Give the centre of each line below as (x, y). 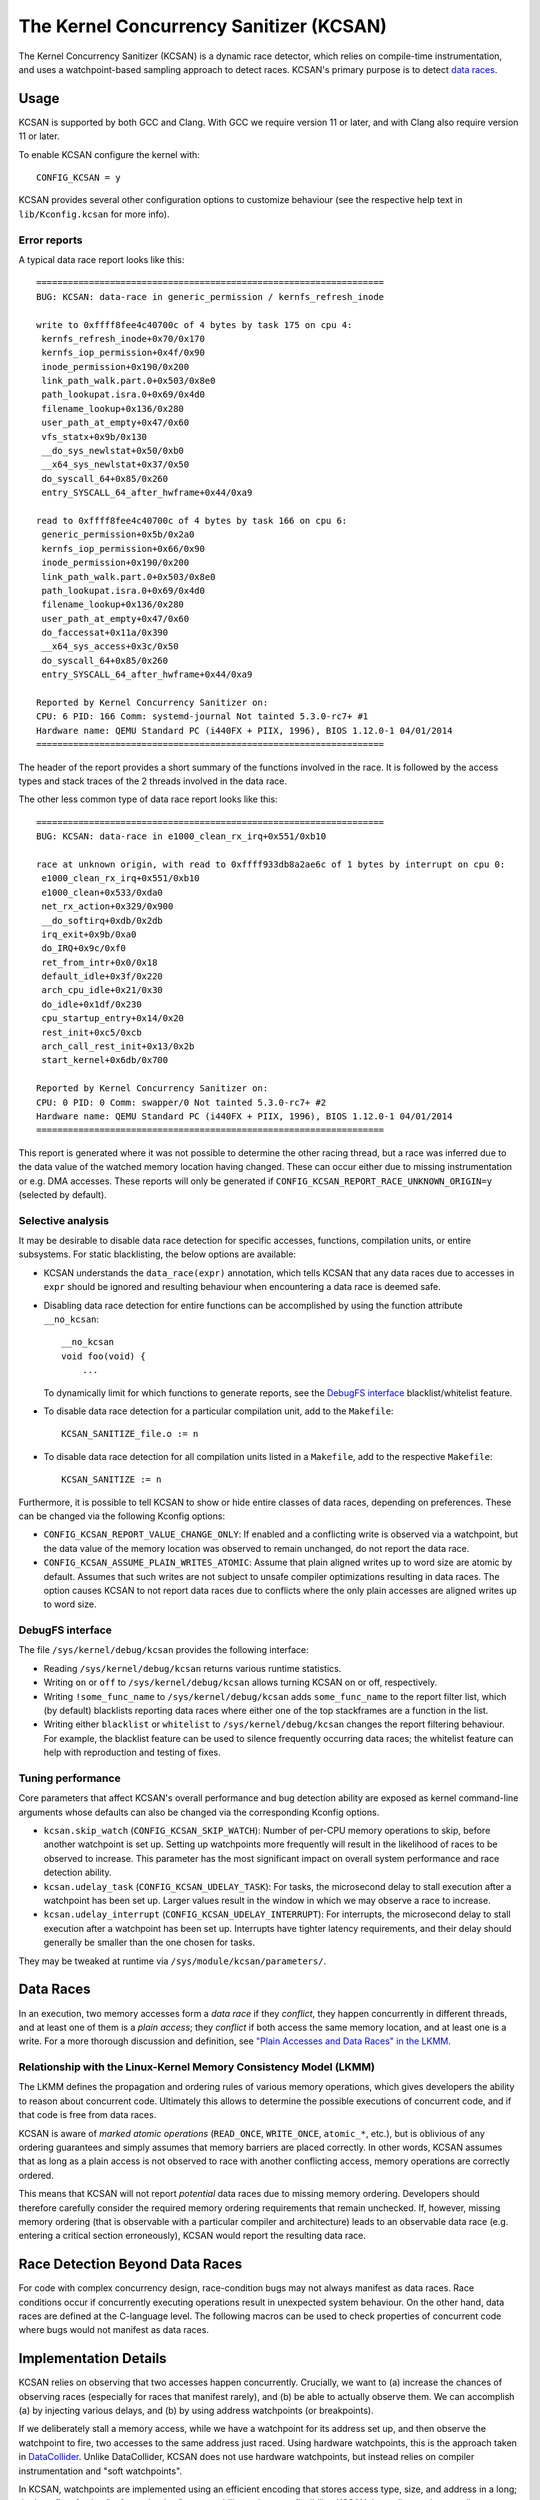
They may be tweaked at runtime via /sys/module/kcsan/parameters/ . (172, 1961)
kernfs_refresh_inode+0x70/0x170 (123, 338)
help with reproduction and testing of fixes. (132, 1752)
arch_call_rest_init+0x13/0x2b (118, 1046)
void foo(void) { (103, 1356)
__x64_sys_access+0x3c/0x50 (110, 646)
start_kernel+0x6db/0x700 (105, 1060)
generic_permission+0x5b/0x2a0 (118, 534)
